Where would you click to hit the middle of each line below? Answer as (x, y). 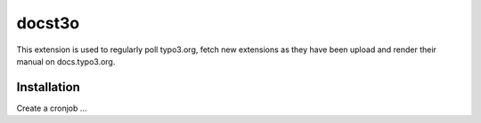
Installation (48, 87)
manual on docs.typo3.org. (66, 61)
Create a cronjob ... (52, 108)
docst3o (48, 23)
